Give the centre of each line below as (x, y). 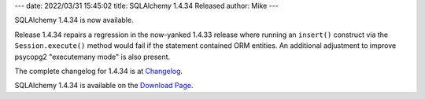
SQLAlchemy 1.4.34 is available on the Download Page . (104, 86)
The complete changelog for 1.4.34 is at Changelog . (99, 71)
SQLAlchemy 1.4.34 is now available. (74, 20)
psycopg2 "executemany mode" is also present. (92, 57)
